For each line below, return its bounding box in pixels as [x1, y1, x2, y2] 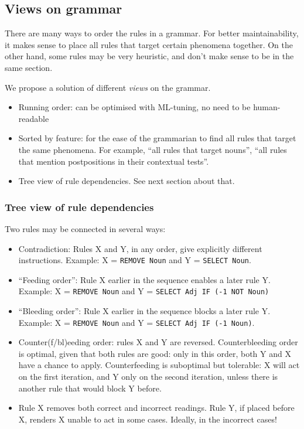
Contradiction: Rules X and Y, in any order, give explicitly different [18, 242, 262, 254]
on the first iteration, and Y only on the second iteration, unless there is [18, 370, 278, 383]
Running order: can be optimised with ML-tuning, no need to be [18, 101, 251, 113]
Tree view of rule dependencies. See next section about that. [18, 175, 235, 187]
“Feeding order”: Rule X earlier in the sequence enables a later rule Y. [18, 273, 271, 285]
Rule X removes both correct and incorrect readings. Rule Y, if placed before [18, 401, 295, 414]
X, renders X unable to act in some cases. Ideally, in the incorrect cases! [18, 413, 277, 425]
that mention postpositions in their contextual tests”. [18, 155, 209, 167]
